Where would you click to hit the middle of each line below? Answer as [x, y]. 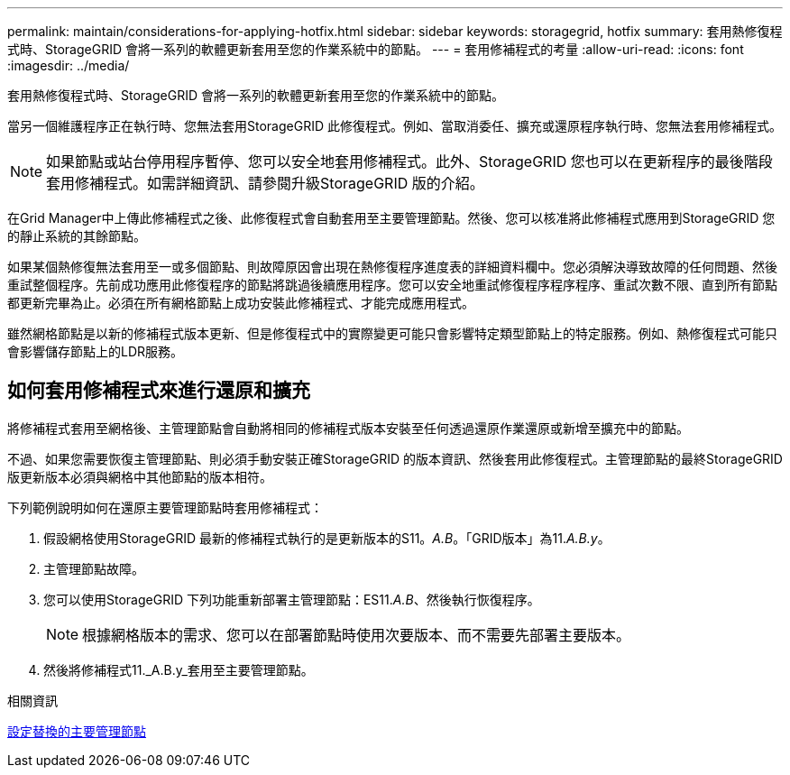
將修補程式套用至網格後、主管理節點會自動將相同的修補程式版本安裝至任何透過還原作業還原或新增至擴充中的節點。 [348, 428]
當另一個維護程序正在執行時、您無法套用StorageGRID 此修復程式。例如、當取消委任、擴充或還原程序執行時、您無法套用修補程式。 [395, 126]
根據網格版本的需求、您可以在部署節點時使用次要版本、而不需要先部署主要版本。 [357, 635]
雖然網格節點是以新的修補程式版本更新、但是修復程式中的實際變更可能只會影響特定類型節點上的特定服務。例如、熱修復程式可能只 [392, 333]
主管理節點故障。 [94, 568]
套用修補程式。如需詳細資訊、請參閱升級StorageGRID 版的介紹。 [265, 183]
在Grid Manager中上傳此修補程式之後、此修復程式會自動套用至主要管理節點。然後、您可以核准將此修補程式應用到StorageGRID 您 [391, 218]
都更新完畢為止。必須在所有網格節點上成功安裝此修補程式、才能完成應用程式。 [241, 303]
